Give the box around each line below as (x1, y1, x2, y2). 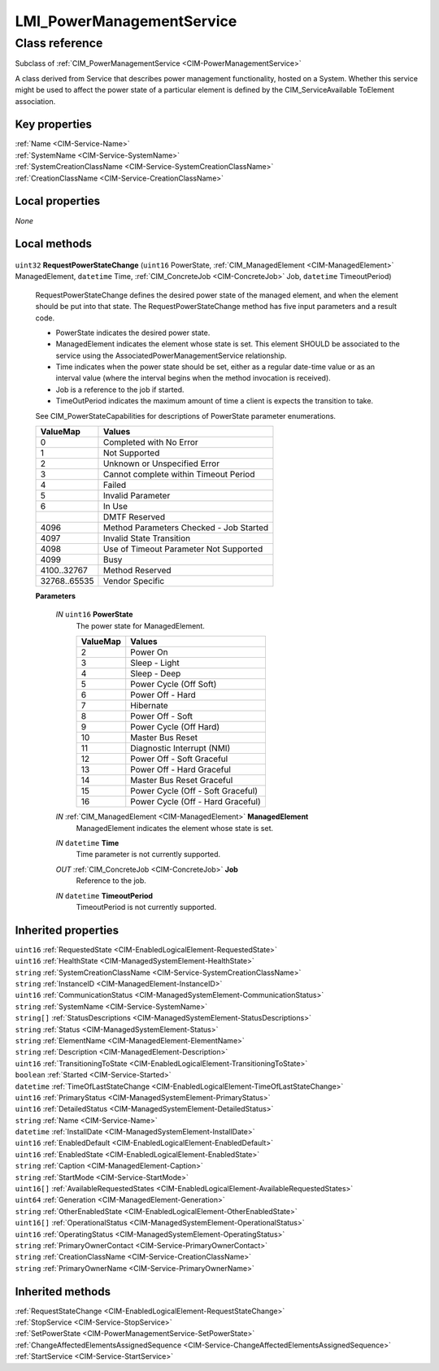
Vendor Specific (102, 576, 165, 587)
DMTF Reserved (102, 511, 166, 523)
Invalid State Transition (102, 533, 191, 544)
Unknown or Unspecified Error (102, 458, 219, 469)
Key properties (15, 118, 93, 132)
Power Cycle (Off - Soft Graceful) (130, 786, 259, 797)
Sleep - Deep (130, 668, 181, 679)
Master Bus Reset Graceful (130, 775, 233, 786)
